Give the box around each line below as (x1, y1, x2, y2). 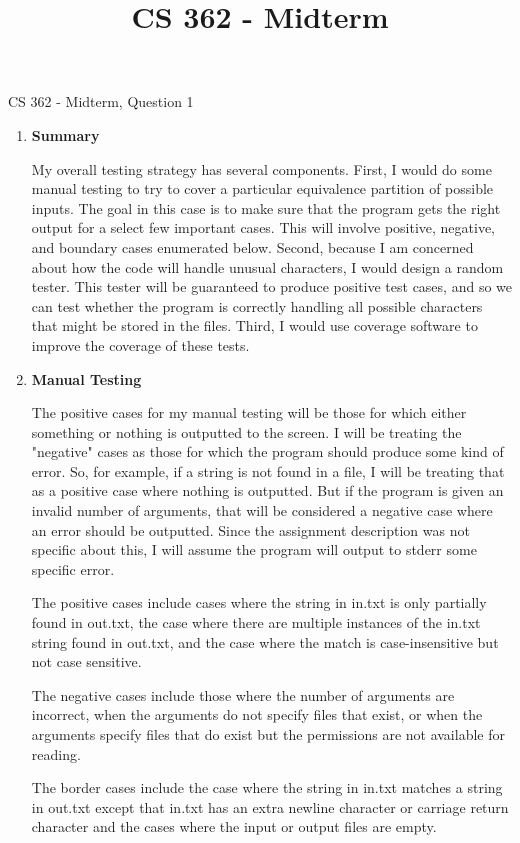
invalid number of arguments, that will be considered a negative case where (31, 500, 493, 521)
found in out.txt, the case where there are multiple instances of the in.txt (31, 612, 481, 633)
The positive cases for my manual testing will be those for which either (31, 402, 467, 423)
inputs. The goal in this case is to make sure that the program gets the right (31, 197, 501, 218)
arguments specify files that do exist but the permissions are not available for (31, 724, 505, 744)
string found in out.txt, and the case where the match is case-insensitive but (31, 631, 499, 652)
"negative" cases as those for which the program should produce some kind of (31, 441, 504, 462)
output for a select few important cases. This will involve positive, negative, (31, 217, 496, 238)
